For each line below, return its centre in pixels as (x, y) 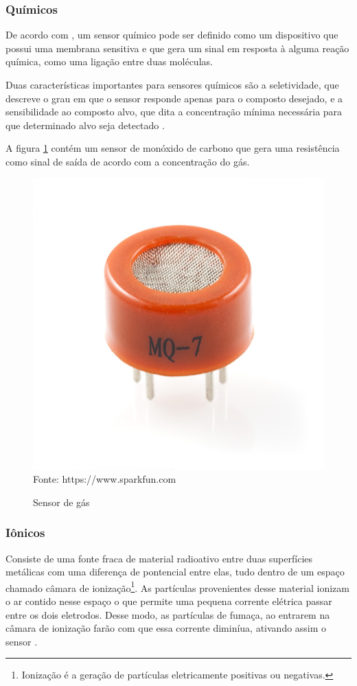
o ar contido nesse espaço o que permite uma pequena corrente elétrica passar (169, 601)
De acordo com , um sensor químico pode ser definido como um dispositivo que (172, 35)
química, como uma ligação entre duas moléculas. (109, 61)
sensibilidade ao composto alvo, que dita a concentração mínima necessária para (174, 112)
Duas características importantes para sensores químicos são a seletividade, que (172, 84)
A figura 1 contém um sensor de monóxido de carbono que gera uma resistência (173, 148)
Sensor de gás (61, 502)
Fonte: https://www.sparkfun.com (105, 479)
